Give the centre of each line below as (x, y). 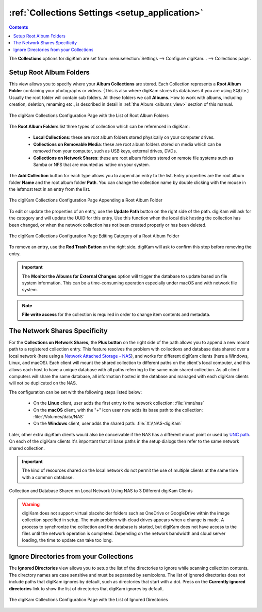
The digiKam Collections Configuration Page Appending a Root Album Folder (86, 200)
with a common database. (48, 477)
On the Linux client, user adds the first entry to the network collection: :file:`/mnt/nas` (119, 403)
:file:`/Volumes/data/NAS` (59, 416)
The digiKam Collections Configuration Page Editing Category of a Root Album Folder (94, 236)
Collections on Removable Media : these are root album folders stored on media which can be (127, 144)
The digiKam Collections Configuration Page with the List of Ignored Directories (89, 599)
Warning (31, 504)
